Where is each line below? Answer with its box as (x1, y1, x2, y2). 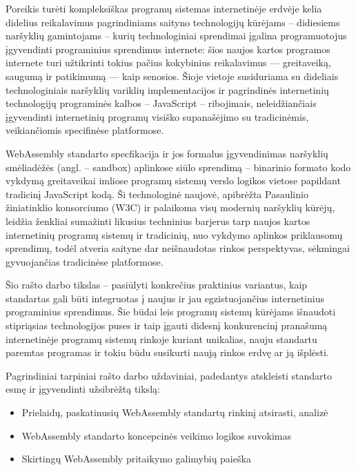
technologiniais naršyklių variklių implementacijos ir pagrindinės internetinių (6, 82, 329, 97)
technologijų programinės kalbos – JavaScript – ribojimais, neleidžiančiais (6, 96, 317, 110)
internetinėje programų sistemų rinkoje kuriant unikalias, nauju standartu (6, 331, 317, 346)
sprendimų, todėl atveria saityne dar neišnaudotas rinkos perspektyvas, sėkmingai (6, 241, 350, 255)
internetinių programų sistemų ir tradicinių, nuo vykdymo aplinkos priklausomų (6, 227, 343, 242)
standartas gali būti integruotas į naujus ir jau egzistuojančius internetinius (6, 291, 324, 305)
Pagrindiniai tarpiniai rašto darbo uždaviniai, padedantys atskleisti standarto (6, 368, 332, 382)
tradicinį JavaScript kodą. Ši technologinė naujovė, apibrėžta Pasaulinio (6, 186, 308, 201)
